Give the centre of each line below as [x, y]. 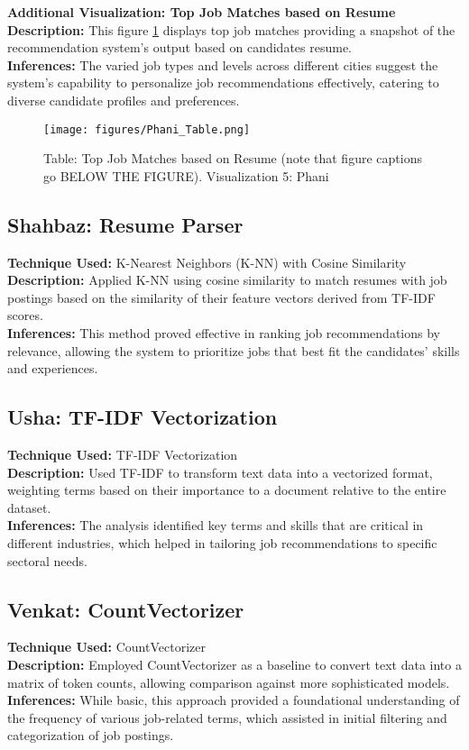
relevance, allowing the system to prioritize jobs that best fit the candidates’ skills [234, 350]
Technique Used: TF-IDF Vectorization [123, 454]
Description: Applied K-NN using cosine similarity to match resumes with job [227, 280]
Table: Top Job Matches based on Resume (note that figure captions [233, 158]
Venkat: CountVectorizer [126, 609]
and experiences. [53, 368]
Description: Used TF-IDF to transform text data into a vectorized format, [220, 472]
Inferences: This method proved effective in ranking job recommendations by [224, 332]
